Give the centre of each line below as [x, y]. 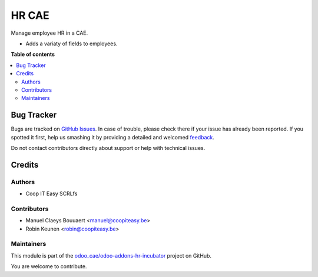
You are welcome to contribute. [49, 266]
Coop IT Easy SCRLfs [52, 193]
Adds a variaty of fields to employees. [72, 44]
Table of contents [33, 54]
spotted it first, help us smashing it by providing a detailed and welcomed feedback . [113, 137]
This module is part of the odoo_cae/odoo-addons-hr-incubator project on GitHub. [111, 255]
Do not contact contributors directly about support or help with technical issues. [108, 148]
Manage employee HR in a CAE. [49, 33]
